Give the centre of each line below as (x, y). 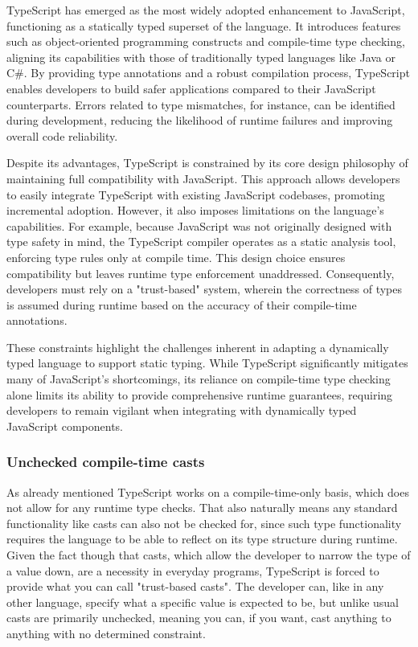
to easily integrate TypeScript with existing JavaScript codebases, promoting (196, 194)
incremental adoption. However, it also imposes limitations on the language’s (195, 210)
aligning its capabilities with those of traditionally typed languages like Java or (201, 57)
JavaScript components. (65, 426)
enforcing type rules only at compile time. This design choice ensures (176, 257)
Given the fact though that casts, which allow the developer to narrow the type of (209, 555)
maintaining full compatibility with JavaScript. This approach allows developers (203, 178)
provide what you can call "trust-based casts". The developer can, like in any (195, 586)
